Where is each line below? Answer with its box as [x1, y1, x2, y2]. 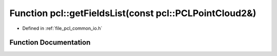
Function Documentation [9, 38, 91, 47]
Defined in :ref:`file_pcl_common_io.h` [22, 25, 103, 31]
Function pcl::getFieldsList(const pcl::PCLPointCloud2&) [9, 8, 256, 19]
